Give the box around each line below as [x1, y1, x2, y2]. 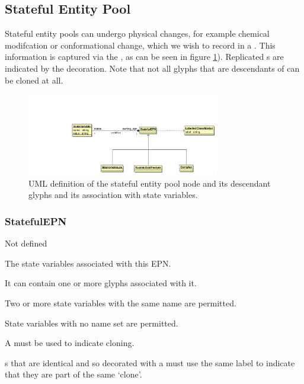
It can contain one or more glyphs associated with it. [5, 277, 197, 289]
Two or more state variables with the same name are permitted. [5, 296, 236, 309]
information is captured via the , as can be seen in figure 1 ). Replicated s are [5, 50, 284, 63]
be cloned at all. [5, 73, 63, 86]
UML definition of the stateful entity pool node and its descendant [28, 177, 271, 189]
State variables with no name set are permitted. [5, 316, 178, 329]
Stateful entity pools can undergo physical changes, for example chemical [5, 27, 270, 40]
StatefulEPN [5, 213, 67, 228]
